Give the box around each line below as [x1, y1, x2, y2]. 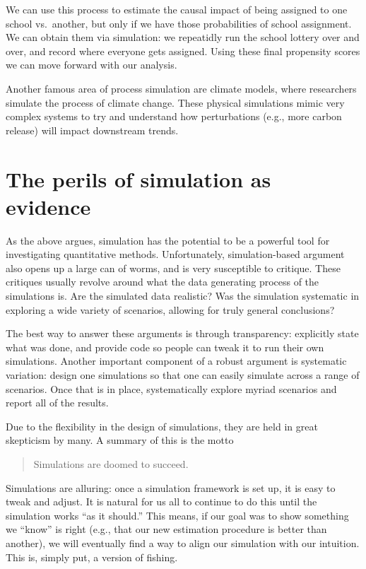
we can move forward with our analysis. [6, 57, 177, 72]
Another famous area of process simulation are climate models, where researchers [6, 81, 357, 95]
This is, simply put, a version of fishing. [6, 549, 178, 564]
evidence [6, 192, 91, 221]
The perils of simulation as [6, 164, 271, 193]
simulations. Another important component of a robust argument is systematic [6, 353, 347, 368]
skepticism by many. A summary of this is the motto [6, 433, 234, 447]
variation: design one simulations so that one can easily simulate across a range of [6, 368, 360, 382]
